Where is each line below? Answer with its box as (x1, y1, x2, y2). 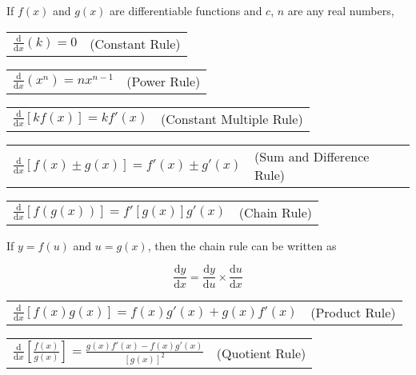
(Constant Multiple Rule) (160, 109, 303, 128)
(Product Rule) (310, 303, 396, 322)
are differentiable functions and (110, 2, 262, 18)
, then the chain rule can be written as (147, 237, 337, 253)
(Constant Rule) (90, 34, 181, 53)
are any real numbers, (287, 2, 394, 18)
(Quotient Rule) (216, 343, 306, 362)
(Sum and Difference (254, 146, 370, 166)
